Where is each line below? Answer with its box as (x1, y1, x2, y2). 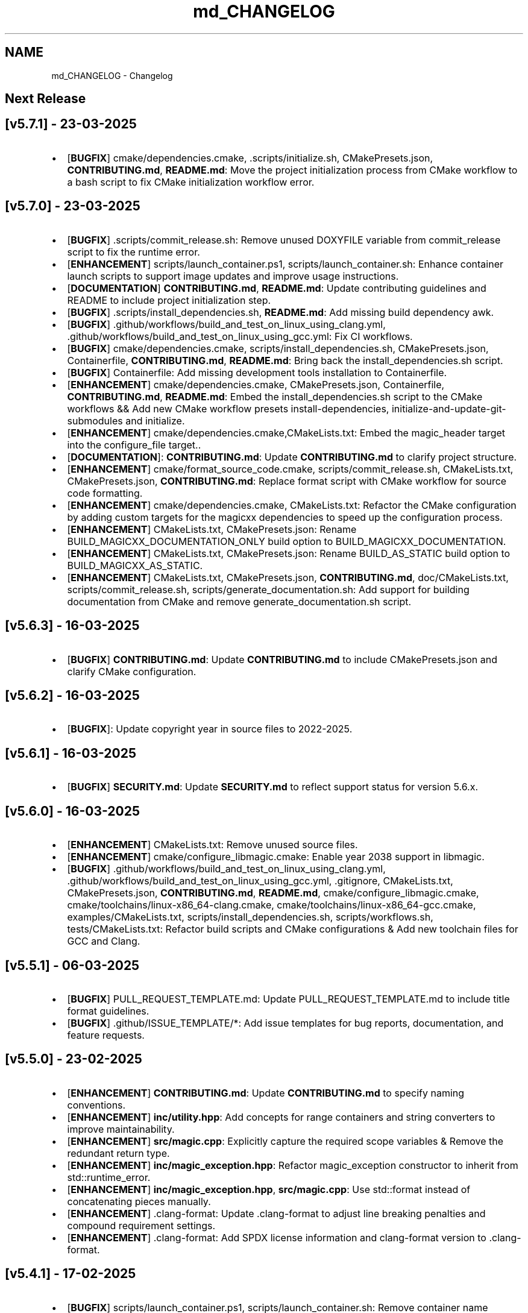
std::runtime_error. (67, 1171, 151, 1183)
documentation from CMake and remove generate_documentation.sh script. (67, 595, 412, 608)
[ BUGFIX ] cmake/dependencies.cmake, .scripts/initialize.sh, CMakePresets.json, (67, 151, 433, 164)
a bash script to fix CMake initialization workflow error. (67, 175, 315, 188)
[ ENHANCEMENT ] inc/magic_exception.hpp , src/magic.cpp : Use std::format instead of (67, 1183, 471, 1195)
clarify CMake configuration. (67, 665, 196, 678)
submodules (67, 414, 123, 427)
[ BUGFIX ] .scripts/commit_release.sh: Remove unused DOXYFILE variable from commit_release (67, 233, 501, 246)
